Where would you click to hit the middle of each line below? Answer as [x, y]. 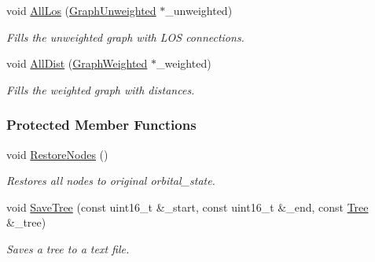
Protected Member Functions [101, 125]
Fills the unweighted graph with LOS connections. [125, 37]
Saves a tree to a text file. [68, 248]
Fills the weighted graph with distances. [101, 89]
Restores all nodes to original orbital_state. [111, 181]
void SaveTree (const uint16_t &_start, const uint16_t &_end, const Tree [187, 207]
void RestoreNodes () [57, 154]
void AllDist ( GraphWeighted [77, 63]
